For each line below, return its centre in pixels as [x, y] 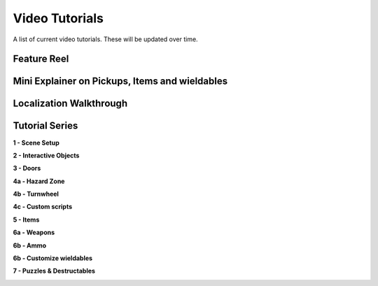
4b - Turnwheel [36, 194]
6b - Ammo [30, 245]
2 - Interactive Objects [46, 155]
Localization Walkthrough [70, 104]
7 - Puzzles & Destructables [54, 271]
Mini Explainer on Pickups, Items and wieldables [120, 81]
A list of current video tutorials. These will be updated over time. [106, 39]
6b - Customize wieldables [53, 258]
